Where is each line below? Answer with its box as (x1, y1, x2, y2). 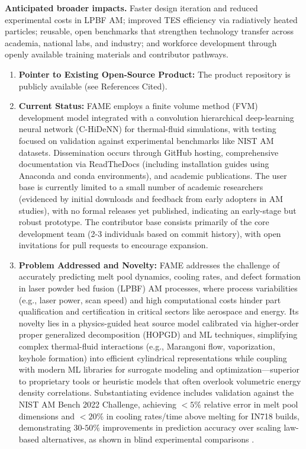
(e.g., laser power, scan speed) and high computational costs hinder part (18, 293, 281, 306)
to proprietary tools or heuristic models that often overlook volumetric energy (18, 374, 301, 387)
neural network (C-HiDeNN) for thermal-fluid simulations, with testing (18, 123, 276, 135)
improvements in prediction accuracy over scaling (102, 421, 281, 434)
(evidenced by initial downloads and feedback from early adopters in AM (18, 192, 284, 204)
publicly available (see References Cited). (18, 79, 168, 92)
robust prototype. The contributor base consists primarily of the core (18, 216, 269, 228)
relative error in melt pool (204, 398, 298, 410)
